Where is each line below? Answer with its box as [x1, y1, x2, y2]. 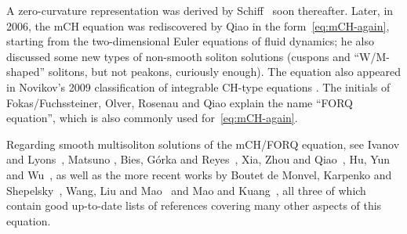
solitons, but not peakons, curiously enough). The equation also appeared [48, 63, 402, 80]
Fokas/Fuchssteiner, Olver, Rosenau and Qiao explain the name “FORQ [6, 94, 353, 110]
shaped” [6, 63, 45, 80]
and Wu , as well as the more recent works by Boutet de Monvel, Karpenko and [6, 166, 392, 182]
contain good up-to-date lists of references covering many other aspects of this [6, 197, 382, 214]
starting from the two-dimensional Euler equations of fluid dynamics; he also [6, 33, 374, 49]
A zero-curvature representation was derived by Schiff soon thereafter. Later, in [6, 2, 394, 18]
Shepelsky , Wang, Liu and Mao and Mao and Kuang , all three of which [6, 182, 366, 198]
